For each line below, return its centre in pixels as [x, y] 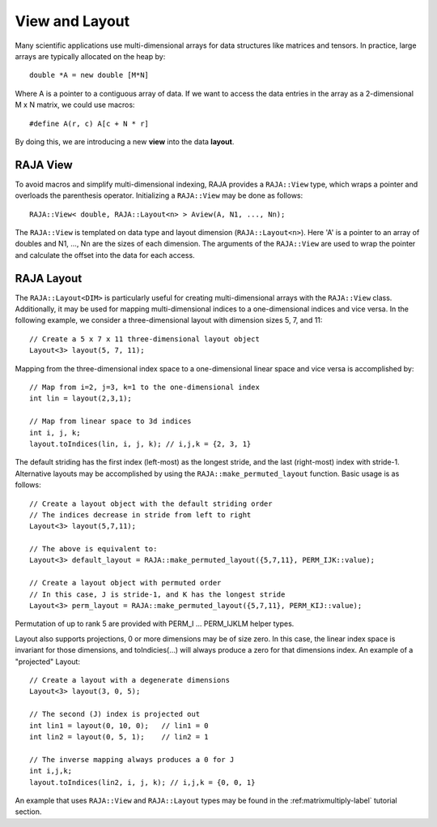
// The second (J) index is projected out [115, 714]
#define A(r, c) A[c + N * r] [89, 123]
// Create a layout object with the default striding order [151, 503]
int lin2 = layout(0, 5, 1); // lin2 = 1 [119, 737]
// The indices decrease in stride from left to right [140, 514]
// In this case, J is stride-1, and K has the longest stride [157, 594]
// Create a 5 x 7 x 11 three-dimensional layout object [145, 339]
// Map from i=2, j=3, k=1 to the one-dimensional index [145, 387]
